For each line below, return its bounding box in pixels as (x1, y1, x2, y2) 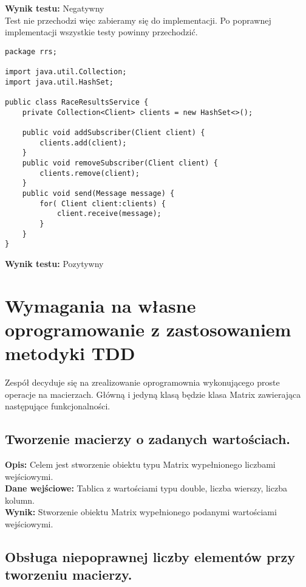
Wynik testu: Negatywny (5, 2, 104, 14)
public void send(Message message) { (22, 189, 175, 198)
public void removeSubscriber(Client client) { (22, 159, 218, 167)
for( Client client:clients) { (39, 199, 166, 208)
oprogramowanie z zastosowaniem (5, 316, 291, 341)
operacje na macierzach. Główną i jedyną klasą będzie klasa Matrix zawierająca (5, 387, 301, 400)
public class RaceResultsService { (5, 98, 149, 107)
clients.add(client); (39, 138, 127, 147)
